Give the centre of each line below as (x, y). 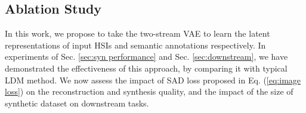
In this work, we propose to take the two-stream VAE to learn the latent (137, 33)
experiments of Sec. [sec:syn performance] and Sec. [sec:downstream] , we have (146, 56)
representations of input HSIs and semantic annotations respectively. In (135, 45)
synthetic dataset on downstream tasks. (77, 103)
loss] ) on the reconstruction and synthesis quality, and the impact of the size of (149, 91)
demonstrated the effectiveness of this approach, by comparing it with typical (146, 68)
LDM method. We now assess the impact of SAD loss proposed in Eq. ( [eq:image (153, 80)
